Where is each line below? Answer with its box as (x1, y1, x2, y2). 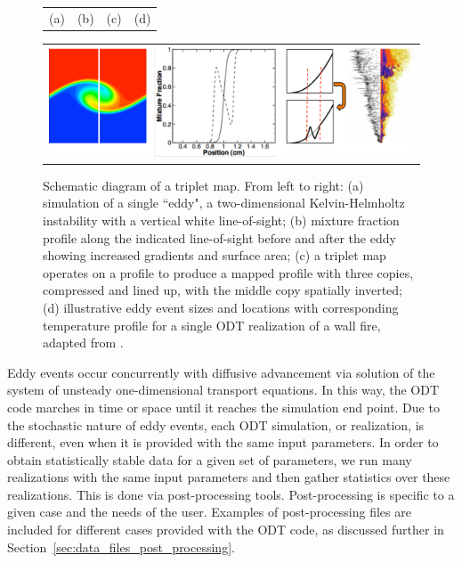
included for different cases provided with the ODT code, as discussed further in (7, 520, 444, 539)
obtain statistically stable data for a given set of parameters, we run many (7, 450, 412, 469)
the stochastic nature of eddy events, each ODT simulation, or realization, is (7, 415, 425, 434)
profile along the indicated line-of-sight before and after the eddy (43, 228, 396, 247)
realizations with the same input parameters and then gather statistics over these (7, 468, 450, 486)
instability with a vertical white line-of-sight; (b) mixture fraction (43, 210, 400, 229)
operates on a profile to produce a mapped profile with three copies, (43, 263, 414, 281)
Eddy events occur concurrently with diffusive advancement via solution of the (7, 363, 435, 381)
